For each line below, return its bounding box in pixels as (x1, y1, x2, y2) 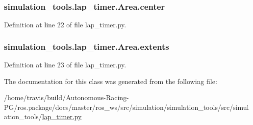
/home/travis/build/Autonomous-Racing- (4, 92, 129, 103)
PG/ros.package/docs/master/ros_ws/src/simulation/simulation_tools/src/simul (4, 102, 249, 112)
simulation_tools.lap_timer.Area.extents (4, 40, 169, 52)
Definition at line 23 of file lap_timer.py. (4, 60, 126, 70)
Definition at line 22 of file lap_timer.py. (4, 20, 126, 30)
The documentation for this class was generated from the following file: (4, 76, 217, 86)
